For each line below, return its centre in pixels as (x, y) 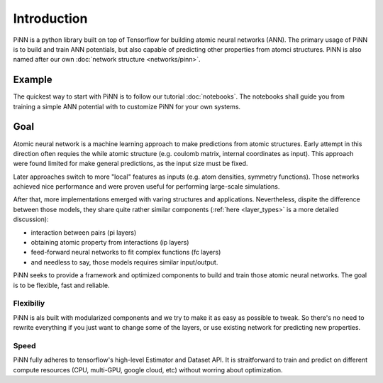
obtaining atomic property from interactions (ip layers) (110, 243)
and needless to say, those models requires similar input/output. (124, 262)
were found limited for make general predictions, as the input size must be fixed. (131, 164)
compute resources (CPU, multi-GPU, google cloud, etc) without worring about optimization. (148, 370)
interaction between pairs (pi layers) (84, 232)
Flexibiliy (29, 304)
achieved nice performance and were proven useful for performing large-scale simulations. (146, 187)
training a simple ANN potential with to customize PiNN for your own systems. (127, 106)
